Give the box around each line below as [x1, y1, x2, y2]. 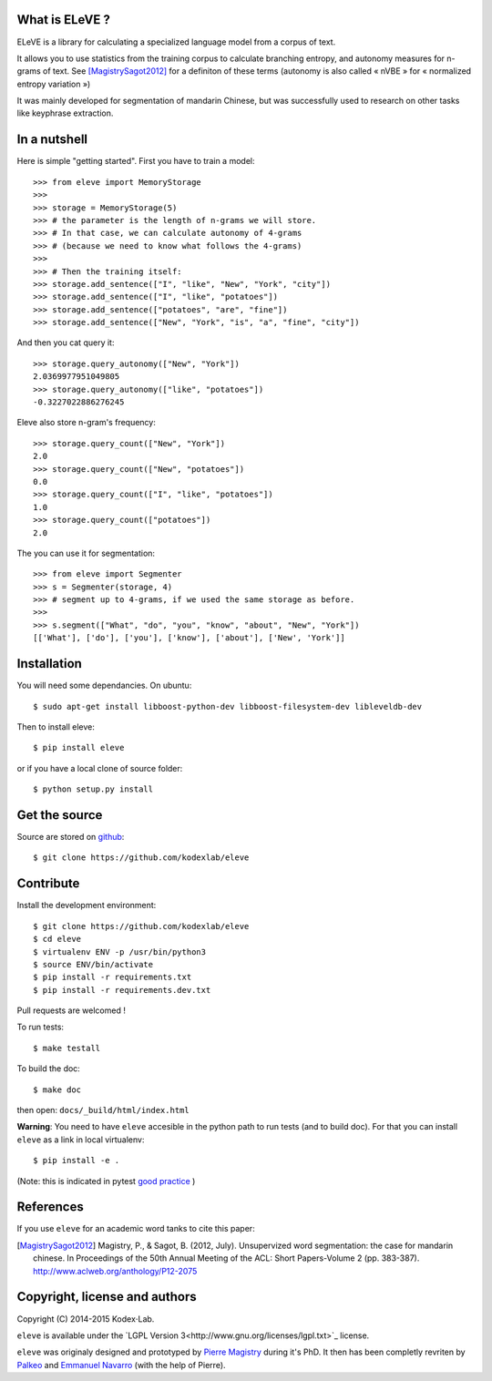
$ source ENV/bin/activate [33, 959, 154, 969]
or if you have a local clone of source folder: [16, 762, 183, 773]
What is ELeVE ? [16, 12, 111, 27]
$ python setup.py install [33, 784, 154, 794]
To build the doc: [16, 1063, 81, 1074]
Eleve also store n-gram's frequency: [16, 417, 157, 428]
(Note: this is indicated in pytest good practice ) [16, 1175, 196, 1186]
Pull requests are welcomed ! [16, 1005, 127, 1016]
